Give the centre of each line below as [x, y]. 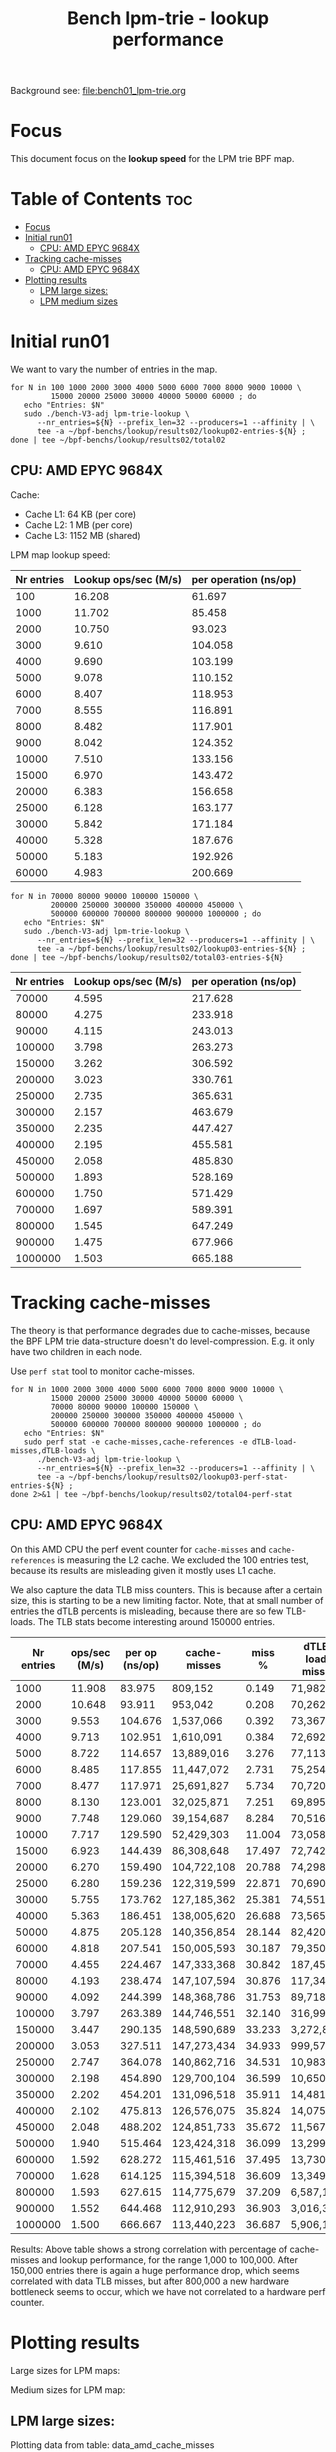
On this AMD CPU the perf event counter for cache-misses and [138, 1549]
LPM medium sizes [78, 301]
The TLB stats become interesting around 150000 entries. [156, 1621]
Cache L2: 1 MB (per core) [78, 524]
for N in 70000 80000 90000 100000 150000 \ [104, 896]
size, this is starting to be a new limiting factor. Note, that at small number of [167, 1600]
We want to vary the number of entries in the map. [114, 369]
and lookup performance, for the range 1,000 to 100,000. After [169, 2259]
